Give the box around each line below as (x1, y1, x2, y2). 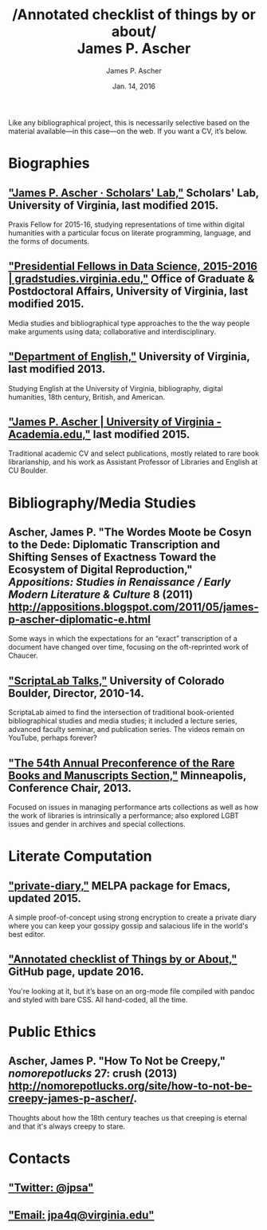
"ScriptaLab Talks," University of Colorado (8, 674, 225, 687)
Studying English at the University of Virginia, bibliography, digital (8, 383, 223, 393)
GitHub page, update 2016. (8, 965, 145, 979)
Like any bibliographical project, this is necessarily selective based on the (8, 117, 250, 127)
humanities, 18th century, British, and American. (8, 392, 166, 401)
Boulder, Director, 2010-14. (8, 686, 145, 700)
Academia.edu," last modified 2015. (8, 427, 190, 441)
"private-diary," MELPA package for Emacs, (8, 879, 231, 892)
